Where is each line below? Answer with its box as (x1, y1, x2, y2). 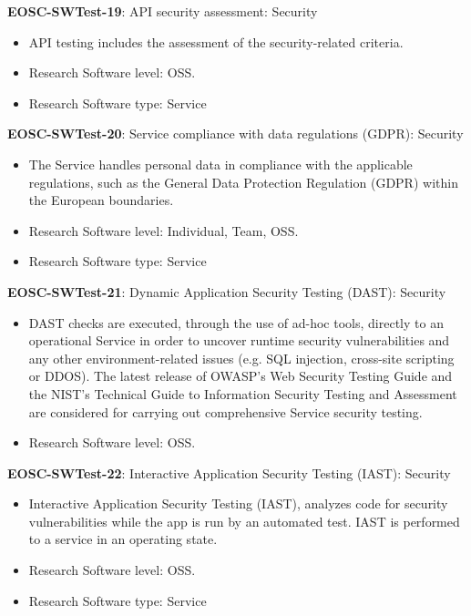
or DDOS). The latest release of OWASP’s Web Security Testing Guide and (28, 366, 453, 385)
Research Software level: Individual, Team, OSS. (28, 221, 299, 240)
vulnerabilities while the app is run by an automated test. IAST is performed (28, 511, 460, 530)
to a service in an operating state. (28, 529, 218, 549)
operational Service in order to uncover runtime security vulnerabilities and (28, 331, 450, 350)
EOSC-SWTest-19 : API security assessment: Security (7, 2, 318, 20)
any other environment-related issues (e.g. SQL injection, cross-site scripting (28, 348, 455, 367)
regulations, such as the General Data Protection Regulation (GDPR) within (28, 172, 458, 191)
